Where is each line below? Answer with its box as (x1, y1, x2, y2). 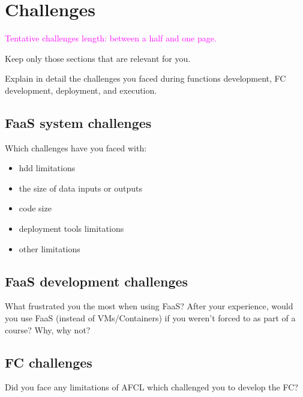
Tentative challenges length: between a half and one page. (5, 32, 217, 44)
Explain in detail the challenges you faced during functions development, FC (5, 72, 286, 85)
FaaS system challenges (5, 113, 152, 132)
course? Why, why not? (5, 323, 91, 336)
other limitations (19, 242, 80, 255)
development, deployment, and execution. (5, 83, 157, 96)
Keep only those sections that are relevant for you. (5, 52, 191, 64)
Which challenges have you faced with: (5, 141, 147, 154)
